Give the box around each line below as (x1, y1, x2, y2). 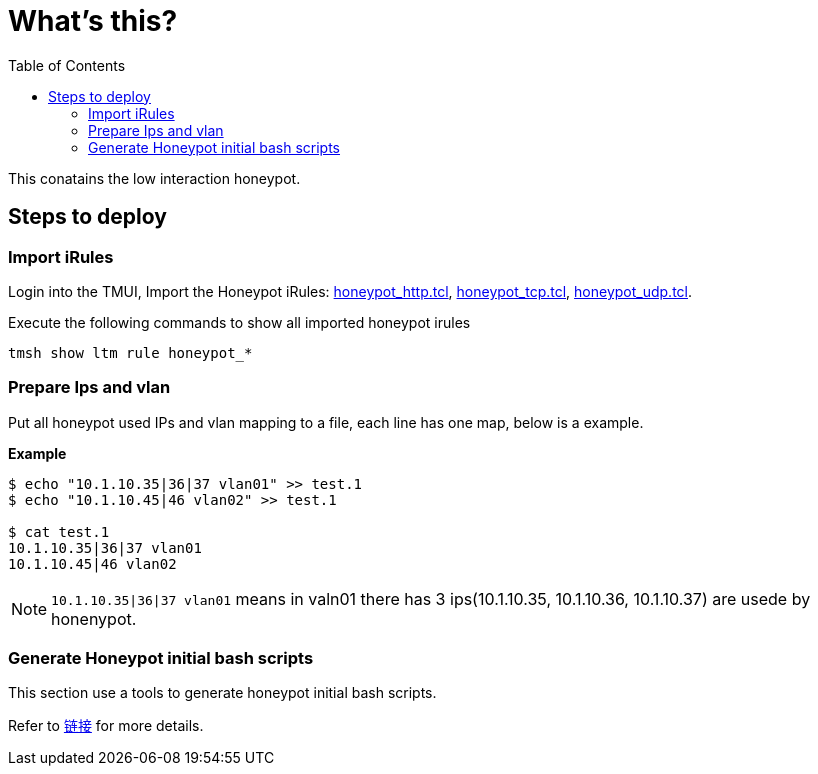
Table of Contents (8, 56, 126, 74)
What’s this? (8, 4, 178, 38)
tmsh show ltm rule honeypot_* (8, 344, 253, 361)
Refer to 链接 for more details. (8, 717, 204, 735)
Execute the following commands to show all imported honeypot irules (8, 313, 471, 331)
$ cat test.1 (8, 523, 110, 540)
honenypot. (51, 608, 137, 629)
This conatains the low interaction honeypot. (8, 169, 301, 187)
